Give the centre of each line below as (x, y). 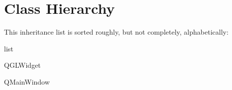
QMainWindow (27, 81)
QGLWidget (22, 65)
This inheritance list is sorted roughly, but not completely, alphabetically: (116, 32)
